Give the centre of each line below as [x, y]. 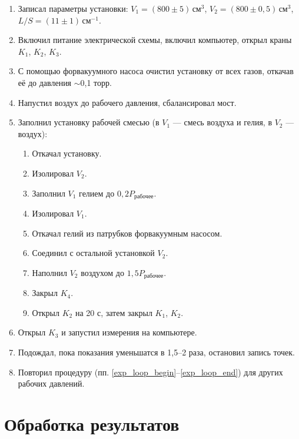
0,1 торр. [96, 82]
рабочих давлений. [51, 383]
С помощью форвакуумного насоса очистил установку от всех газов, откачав [156, 71]
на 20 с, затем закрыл [114, 312]
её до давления [45, 82]
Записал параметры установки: [73, 8]
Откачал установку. [67, 153]
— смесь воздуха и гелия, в [222, 122]
